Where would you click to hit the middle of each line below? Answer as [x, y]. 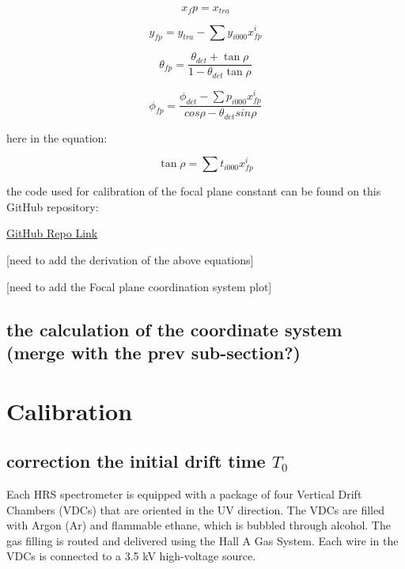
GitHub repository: [53, 206]
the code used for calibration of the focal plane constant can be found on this [194, 191]
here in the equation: [57, 137]
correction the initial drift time [136, 461]
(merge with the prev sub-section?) [153, 352]
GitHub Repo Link [52, 233]
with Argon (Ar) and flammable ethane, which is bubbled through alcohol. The [199, 525]
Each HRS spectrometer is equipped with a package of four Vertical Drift [184, 493]
